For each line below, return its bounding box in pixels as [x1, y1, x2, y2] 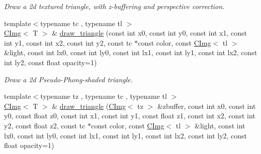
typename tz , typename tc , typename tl [40, 91, 167, 101]
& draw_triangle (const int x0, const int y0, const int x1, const [52, 28, 247, 38]
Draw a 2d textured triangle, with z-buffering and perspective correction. [4, 1, 225, 11]
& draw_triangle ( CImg [52, 100, 126, 111]
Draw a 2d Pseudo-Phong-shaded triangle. [4, 74, 133, 84]
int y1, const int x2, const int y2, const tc [4, 37, 132, 48]
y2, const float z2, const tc [4, 120, 85, 130]
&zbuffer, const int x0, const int [157, 100, 256, 111]
